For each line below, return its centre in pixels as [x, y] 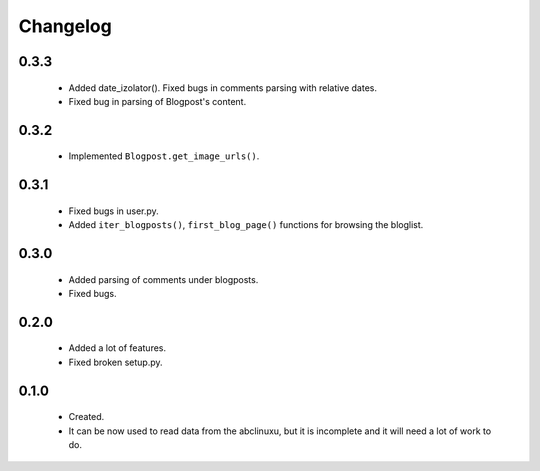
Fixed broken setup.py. [116, 362]
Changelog [65, 26]
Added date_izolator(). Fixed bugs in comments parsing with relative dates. [223, 87]
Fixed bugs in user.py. [113, 211]
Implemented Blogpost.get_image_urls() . [164, 156]
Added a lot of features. [117, 348]
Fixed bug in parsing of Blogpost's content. [157, 101]
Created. [86, 417]
